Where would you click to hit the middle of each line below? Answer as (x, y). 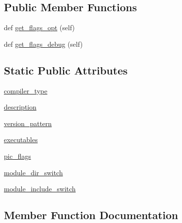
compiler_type (26, 90)
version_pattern (28, 123)
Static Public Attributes (66, 70)
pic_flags (17, 156)
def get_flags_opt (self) (40, 28)
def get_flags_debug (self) (43, 44)
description (20, 107)
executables (21, 139)
